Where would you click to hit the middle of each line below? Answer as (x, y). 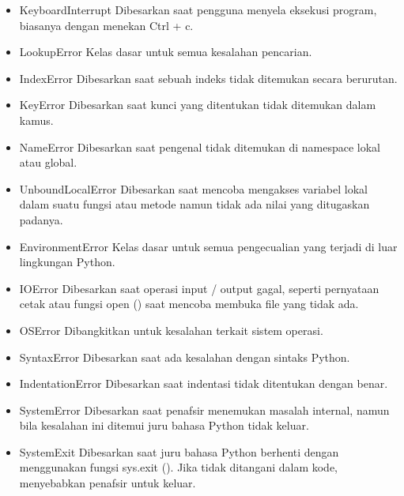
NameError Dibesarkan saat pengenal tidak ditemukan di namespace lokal (200, 147)
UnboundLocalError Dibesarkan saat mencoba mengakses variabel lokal (193, 188)
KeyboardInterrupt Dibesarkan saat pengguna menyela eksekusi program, (198, 9)
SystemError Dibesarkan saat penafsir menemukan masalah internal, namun (204, 410)
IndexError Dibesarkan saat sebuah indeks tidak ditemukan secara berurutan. (208, 78)
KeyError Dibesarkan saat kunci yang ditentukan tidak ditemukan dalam (198, 105)
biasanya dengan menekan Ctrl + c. (106, 25)
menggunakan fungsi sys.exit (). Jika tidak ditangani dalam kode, (179, 467)
